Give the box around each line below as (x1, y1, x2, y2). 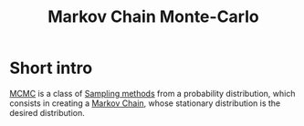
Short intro (9, 58, 93, 79)
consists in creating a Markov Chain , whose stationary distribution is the (9, 98, 281, 109)
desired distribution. (9, 107, 85, 118)
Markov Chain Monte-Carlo (47, 6, 259, 27)
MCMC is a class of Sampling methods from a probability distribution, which (9, 88, 296, 99)
